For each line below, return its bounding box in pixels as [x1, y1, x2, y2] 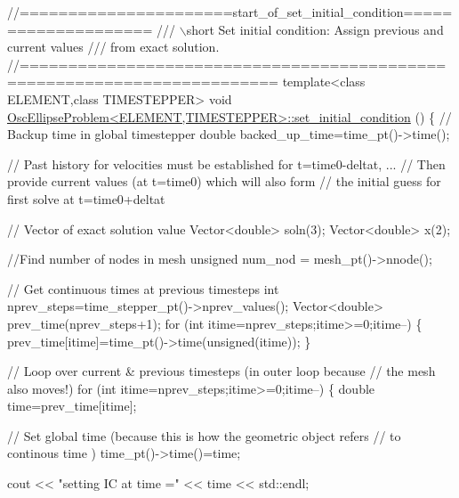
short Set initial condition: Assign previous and [186, 20, 444, 38]
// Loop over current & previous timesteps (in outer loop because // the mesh [7, 362, 436, 380]
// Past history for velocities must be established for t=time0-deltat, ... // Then [7, 154, 446, 173]
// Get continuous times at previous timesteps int [7, 279, 279, 298]
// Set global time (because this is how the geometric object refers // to [7, 426, 401, 445]
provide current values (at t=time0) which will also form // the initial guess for [7, 172, 441, 191]
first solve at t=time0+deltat [7, 189, 165, 208]
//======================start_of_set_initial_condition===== [7, 3, 453, 20]
